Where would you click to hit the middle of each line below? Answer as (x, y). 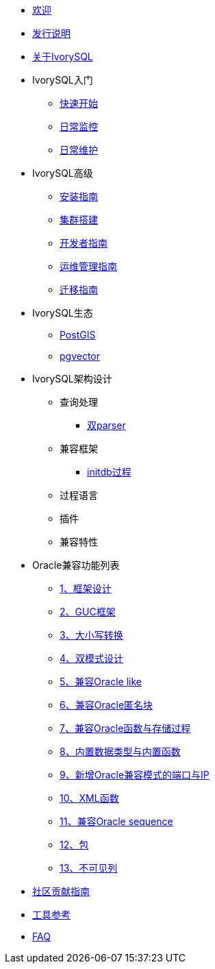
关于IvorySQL (63, 57)
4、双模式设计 (92, 658)
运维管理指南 (88, 266)
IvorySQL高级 (63, 173)
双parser (106, 425)
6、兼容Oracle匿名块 (106, 705)
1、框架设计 (86, 588)
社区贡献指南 (61, 891)
